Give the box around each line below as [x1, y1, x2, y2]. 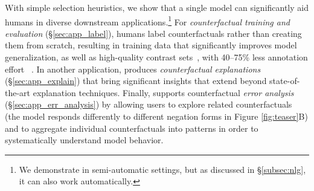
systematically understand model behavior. [5, 134, 164, 146]
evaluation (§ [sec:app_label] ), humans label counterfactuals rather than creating [5, 27, 302, 39]
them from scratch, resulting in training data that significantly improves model [5, 39, 297, 51]
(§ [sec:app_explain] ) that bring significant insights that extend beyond [5, 74, 267, 87]
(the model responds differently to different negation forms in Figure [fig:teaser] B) [5, 110, 308, 122]
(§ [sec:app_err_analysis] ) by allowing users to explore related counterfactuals [5, 98, 292, 111]
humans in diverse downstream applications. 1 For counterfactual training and [5, 13, 290, 28]
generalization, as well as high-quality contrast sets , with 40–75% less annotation [5, 51, 308, 63]
